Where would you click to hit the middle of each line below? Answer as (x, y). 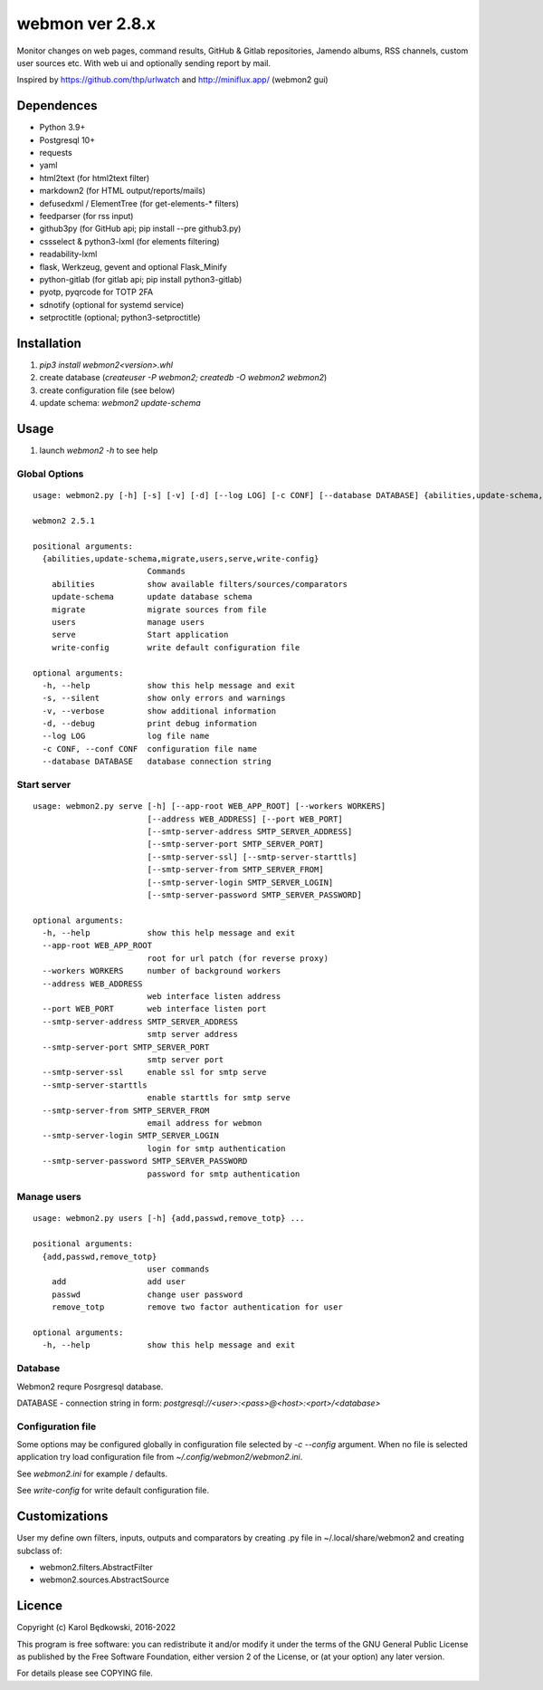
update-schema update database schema (152, 597)
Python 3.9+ (62, 128)
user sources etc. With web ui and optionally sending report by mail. (144, 62)
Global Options (50, 474)
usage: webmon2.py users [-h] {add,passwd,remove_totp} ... (169, 1219)
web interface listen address (214, 997)
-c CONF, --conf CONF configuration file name (150, 749)
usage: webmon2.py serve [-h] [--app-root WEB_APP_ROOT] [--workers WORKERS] (210, 807)
